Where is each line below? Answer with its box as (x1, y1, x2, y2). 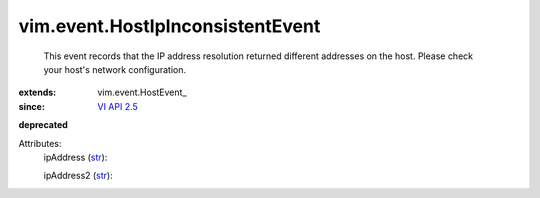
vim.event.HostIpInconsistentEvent (18, 15, 321, 37)
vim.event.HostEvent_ (97, 86, 187, 99)
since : (18, 100, 45, 112)
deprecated (18, 119, 69, 131)
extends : (18, 86, 57, 99)
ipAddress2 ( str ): (43, 170, 114, 182)
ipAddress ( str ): (43, 151, 108, 163)
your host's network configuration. (43, 63, 187, 75)
